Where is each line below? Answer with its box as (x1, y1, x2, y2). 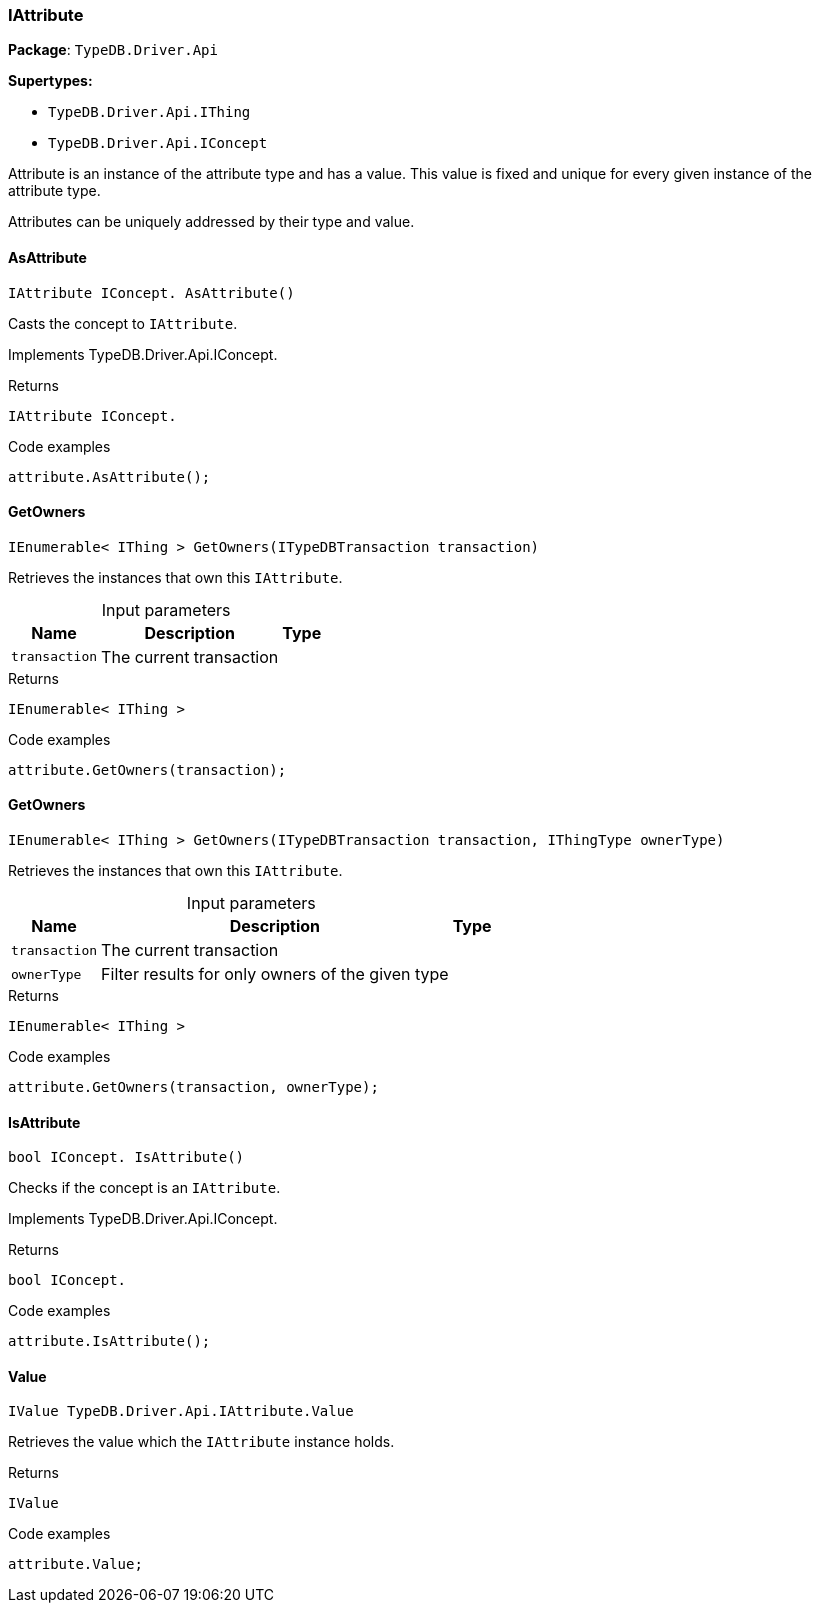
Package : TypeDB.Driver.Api (8, 41, 218, 59)
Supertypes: (8, 72, 93, 90)
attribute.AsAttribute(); (8, 468, 211, 485)
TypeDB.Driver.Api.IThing (48, 104, 251, 121)
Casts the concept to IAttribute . (8, 314, 238, 332)
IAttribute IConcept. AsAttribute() (8, 284, 295, 301)
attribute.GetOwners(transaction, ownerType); (8, 1079, 379, 1096)
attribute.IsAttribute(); (8, 1333, 211, 1350)
